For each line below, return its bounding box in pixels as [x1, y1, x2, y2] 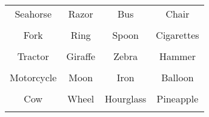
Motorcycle [10, 70, 57, 84]
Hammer [159, 49, 196, 63]
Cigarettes [156, 28, 199, 42]
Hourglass [105, 92, 147, 105]
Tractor [17, 49, 49, 63]
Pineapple [156, 92, 199, 105]
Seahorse [15, 7, 51, 21]
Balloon [161, 70, 194, 84]
